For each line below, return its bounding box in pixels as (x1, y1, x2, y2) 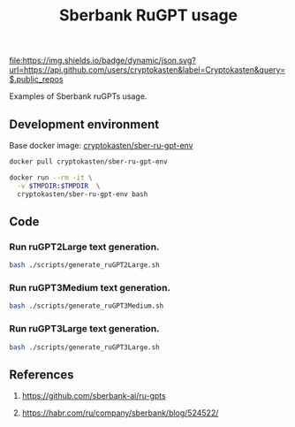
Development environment (9, 117, 160, 132)
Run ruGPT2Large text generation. (9, 240, 160, 253)
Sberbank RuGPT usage (58, 5, 238, 26)
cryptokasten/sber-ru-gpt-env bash (17, 189, 148, 199)
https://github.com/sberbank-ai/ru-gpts (21, 391, 166, 401)
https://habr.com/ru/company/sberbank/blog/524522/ (21, 408, 219, 418)
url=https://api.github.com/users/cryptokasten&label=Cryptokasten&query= (9, 65, 285, 75)
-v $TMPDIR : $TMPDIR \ (17, 181, 101, 190)
